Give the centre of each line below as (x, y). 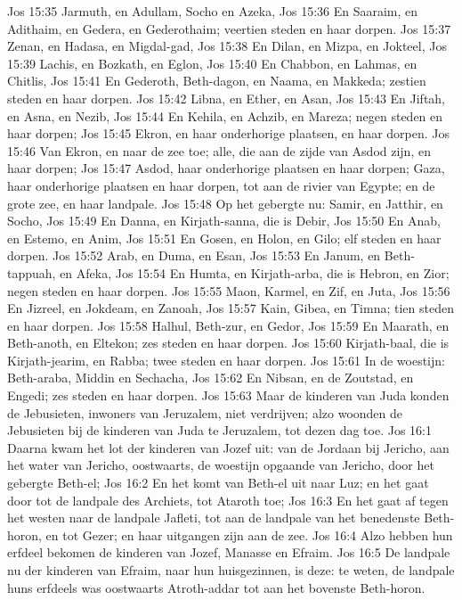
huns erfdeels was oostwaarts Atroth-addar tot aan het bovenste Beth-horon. (216, 587)
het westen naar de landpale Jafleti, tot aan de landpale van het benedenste (214, 518)
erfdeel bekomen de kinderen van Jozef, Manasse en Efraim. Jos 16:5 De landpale (229, 552)
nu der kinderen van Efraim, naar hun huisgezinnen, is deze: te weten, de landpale (231, 570)
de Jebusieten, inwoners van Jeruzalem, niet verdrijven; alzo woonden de (205, 412)
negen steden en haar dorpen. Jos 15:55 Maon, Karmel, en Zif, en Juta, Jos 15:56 (229, 290)
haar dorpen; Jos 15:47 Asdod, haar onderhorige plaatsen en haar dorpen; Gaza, (226, 168)
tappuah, (32, 272)
